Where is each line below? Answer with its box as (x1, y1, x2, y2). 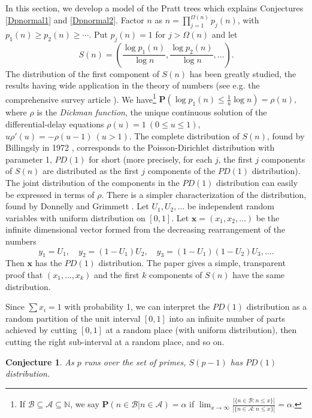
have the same (232, 268, 285, 280)
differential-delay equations (5, 118, 104, 130)
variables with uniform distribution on (5, 211, 146, 224)
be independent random (187, 200, 274, 212)
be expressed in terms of (5, 188, 95, 200)
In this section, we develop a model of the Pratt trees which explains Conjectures (5, 2, 304, 14)
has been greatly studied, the (189, 67, 296, 80)
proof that (5, 268, 43, 280)
